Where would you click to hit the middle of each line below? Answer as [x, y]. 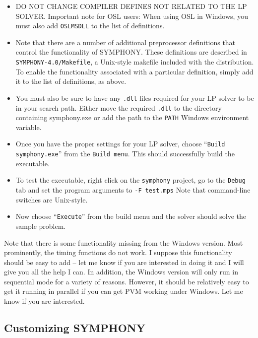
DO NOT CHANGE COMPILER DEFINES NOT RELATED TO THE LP [131, 6]
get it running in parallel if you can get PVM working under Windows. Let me [124, 291]
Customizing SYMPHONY [75, 328]
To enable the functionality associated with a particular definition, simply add [134, 71]
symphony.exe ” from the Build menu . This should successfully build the [125, 154]
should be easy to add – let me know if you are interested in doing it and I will [124, 262]
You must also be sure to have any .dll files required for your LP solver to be [135, 98]
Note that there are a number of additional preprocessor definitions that [126, 42]
